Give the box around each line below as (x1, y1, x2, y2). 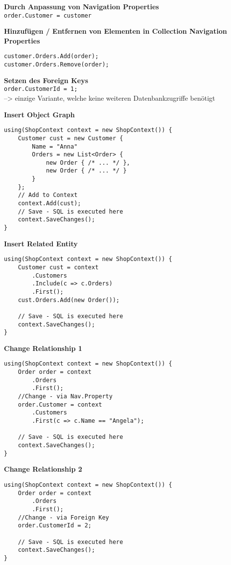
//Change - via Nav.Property (18, 393, 113, 400)
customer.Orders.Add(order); (4, 53, 99, 60)
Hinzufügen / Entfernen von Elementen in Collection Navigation (4, 26, 227, 36)
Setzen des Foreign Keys (4, 75, 88, 85)
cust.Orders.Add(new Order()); (18, 296, 120, 304)
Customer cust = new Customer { (18, 134, 123, 142)
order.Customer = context (18, 401, 102, 408)
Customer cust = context (18, 263, 99, 271)
